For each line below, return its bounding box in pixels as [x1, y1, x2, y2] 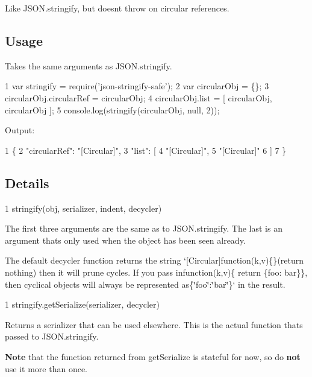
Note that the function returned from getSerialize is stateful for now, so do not [5, 350, 301, 363]
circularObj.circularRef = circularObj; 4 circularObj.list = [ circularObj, [5, 91, 272, 104]
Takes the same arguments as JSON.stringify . [5, 59, 172, 72]
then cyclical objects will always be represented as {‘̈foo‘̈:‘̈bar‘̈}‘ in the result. [5, 277, 285, 290]
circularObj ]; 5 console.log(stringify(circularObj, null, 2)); [5, 103, 220, 116]
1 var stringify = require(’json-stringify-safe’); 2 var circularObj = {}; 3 [5, 80, 269, 92]
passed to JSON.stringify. [5, 330, 99, 343]
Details [5, 173, 49, 192]
